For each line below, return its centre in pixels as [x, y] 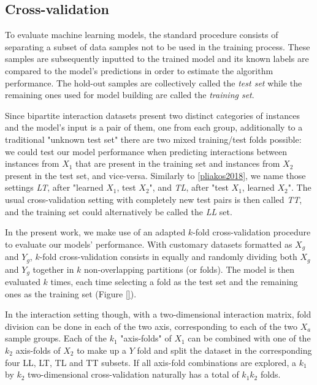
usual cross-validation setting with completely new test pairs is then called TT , [154, 199]
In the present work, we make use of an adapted [95, 232]
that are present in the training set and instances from [178, 163]
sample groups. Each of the [56, 338]
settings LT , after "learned [54, 187]
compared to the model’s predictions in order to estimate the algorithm [139, 70]
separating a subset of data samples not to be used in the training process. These [158, 46]
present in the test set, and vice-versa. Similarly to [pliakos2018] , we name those [155, 175]
